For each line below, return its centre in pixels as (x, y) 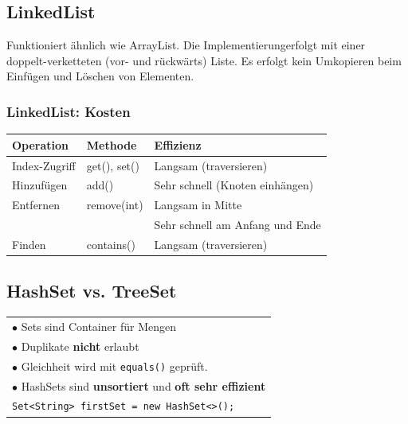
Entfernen (36, 205)
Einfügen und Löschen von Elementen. (100, 76)
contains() (111, 244)
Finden (29, 244)
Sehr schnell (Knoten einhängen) (234, 185)
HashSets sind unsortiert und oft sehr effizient (143, 385)
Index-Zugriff (44, 165)
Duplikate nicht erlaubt (80, 346)
